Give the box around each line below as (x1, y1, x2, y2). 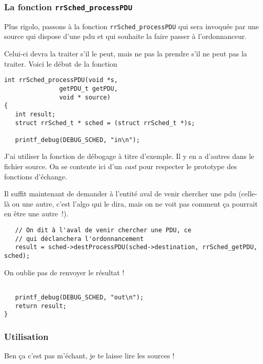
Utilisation (4, 330, 49, 342)
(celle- (238, 188, 257, 199)
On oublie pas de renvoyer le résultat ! (4, 267, 125, 277)
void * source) (59, 93, 111, 101)
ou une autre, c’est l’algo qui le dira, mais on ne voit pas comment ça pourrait (12, 198, 258, 209)
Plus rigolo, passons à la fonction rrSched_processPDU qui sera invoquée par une (4, 21, 259, 31)
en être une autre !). (4, 208, 69, 219)
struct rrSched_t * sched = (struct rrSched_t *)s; (15, 119, 195, 127)
